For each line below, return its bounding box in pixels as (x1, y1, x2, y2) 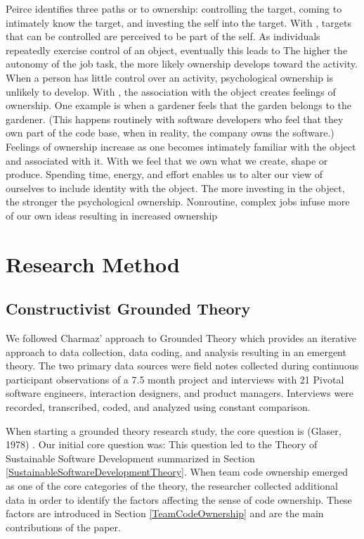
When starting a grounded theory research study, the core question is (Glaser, (6, 423, 342, 438)
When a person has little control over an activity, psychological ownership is (6, 70, 334, 84)
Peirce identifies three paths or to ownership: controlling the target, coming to (6, 1, 342, 15)
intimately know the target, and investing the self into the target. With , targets (6, 15, 351, 30)
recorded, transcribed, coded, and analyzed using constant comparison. (6, 400, 311, 414)
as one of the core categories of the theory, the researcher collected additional (6, 478, 338, 493)
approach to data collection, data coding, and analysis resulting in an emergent (6, 344, 346, 359)
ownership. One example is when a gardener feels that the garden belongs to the (6, 98, 351, 113)
